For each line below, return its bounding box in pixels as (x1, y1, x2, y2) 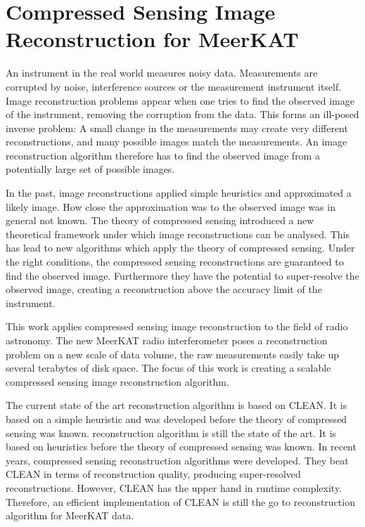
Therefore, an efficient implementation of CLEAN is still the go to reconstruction (6, 494, 355, 509)
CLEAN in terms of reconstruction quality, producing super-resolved (6, 467, 301, 481)
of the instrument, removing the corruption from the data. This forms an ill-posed (6, 107, 359, 122)
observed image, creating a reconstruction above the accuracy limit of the (6, 282, 322, 297)
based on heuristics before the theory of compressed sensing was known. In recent (6, 439, 357, 454)
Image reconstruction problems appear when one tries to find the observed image (6, 93, 354, 108)
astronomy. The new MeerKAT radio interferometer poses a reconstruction (6, 333, 328, 347)
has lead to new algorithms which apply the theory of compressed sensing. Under (6, 240, 355, 255)
